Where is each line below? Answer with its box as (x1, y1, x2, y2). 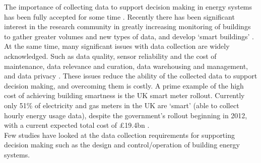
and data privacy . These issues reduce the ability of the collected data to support (4, 70, 257, 81)
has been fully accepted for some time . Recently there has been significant (4, 11, 235, 22)
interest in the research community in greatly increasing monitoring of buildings (4, 21, 251, 32)
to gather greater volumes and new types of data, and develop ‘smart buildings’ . (4, 31, 254, 41)
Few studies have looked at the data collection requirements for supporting (4, 129, 235, 140)
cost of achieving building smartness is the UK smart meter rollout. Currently (4, 90, 245, 101)
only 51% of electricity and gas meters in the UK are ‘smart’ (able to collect (4, 100, 239, 110)
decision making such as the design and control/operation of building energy (4, 139, 240, 150)
